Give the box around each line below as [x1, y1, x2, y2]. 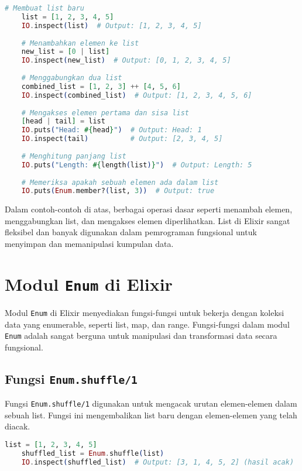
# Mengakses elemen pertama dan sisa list [21, 108, 189, 117]
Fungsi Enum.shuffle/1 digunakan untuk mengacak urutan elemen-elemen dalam [5, 397, 297, 410]
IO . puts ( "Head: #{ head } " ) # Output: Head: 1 [21, 126, 202, 135]
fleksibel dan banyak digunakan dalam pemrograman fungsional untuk [5, 226, 257, 238]
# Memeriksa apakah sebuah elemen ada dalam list [21, 178, 219, 187]
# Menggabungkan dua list [21, 74, 122, 82]
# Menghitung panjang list [21, 152, 126, 160]
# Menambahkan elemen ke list [21, 39, 139, 47]
